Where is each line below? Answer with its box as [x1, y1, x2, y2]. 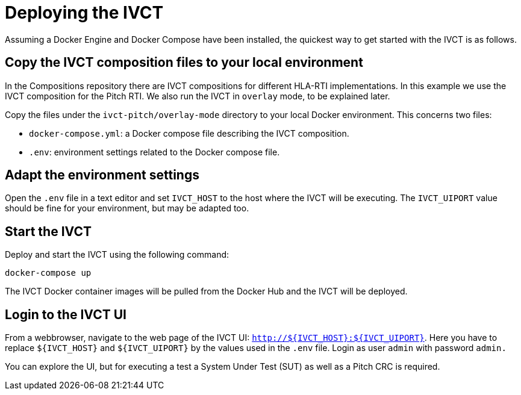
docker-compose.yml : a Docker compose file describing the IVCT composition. [29, 128, 349, 138]
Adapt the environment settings [5, 167, 199, 183]
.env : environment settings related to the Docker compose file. [29, 146, 280, 157]
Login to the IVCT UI [5, 306, 126, 322]
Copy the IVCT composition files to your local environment [5, 55, 363, 70]
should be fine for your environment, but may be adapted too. [5, 203, 249, 214]
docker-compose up [5, 268, 92, 278]
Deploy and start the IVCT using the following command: [5, 249, 229, 260]
